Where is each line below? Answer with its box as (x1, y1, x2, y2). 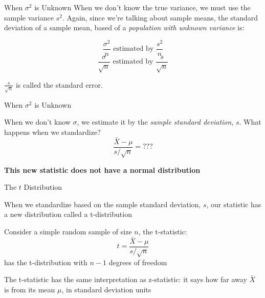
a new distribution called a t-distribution (4, 209, 132, 220)
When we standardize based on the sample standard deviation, (4, 198, 201, 209)
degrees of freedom (108, 256, 167, 267)
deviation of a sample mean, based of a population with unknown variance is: (4, 22, 245, 33)
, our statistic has (206, 198, 261, 209)
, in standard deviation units (61, 284, 151, 294)
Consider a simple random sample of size (4, 226, 132, 236)
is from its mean (4, 284, 55, 294)
